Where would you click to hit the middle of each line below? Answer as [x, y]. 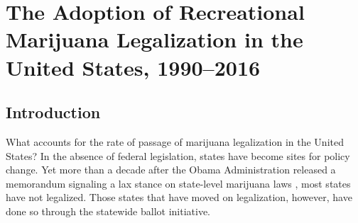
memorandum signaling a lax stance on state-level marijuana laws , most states [178, 183]
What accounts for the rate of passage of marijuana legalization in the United [175, 141]
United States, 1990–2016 [133, 67]
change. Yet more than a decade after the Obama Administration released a [171, 170]
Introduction [53, 112]
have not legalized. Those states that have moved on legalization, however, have [179, 197]
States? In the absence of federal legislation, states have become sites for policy [178, 155]
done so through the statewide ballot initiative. [108, 211]
